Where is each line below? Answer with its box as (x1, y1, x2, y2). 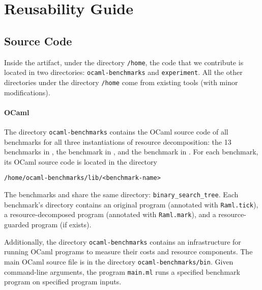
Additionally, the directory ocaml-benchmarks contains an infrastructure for (4, 236, 241, 247)
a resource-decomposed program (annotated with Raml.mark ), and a (4, 209, 216, 220)
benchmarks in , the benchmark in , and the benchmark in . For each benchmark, (4, 146, 258, 157)
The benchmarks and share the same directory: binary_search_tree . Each (4, 189, 239, 200)
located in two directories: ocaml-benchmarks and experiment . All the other (4, 67, 243, 77)
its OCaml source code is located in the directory (4, 156, 157, 167)
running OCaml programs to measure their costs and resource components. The (4, 246, 253, 257)
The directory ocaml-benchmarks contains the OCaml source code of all (4, 126, 228, 137)
